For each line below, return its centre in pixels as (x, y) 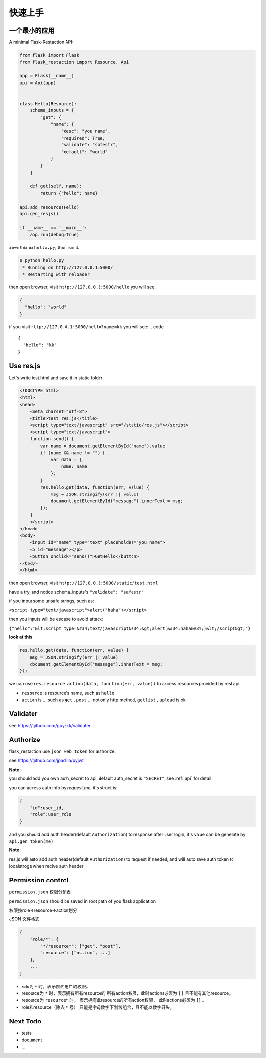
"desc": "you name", (86, 131)
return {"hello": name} (69, 193)
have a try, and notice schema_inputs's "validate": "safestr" (77, 592)
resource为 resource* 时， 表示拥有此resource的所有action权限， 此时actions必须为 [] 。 (114, 1000)
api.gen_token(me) (31, 841)
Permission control (39, 880)
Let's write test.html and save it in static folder (56, 378)
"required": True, (83, 138)
